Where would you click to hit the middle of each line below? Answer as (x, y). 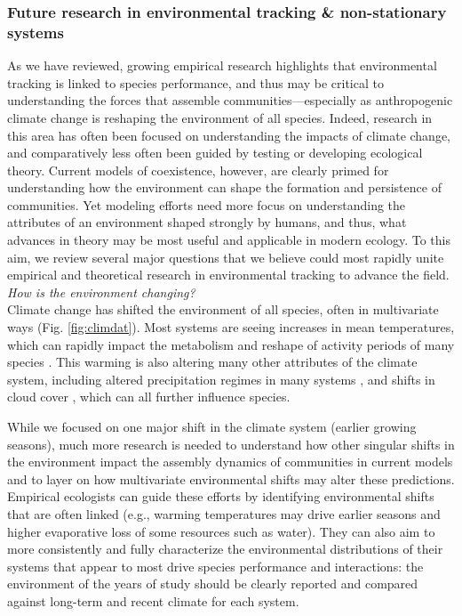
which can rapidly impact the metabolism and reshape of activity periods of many (231, 344)
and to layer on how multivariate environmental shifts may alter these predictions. (231, 478)
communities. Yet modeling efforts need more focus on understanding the (207, 204)
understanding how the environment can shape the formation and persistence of (224, 187)
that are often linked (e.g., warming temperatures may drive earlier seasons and (224, 513)
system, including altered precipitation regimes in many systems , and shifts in (221, 379)
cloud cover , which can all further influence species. (149, 397)
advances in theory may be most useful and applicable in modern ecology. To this (229, 240)
